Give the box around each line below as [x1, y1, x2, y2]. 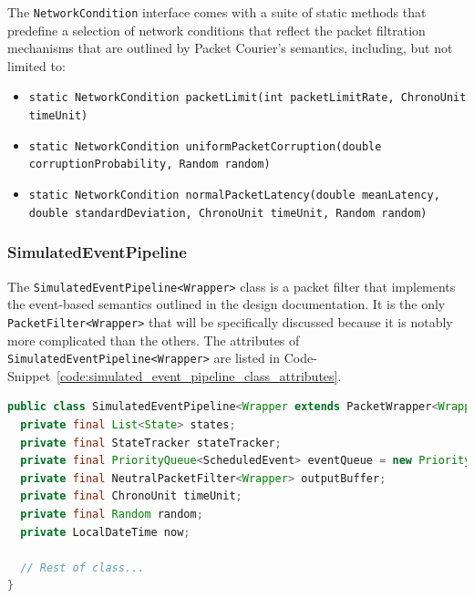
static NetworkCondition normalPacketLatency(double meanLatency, [28, 189, 440, 202]
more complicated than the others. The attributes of [7, 330, 300, 349]
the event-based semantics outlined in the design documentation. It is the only [7, 294, 446, 314]
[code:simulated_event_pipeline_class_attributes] [57, 366, 338, 385]
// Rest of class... [20, 561, 145, 574]
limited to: [7, 56, 66, 75]
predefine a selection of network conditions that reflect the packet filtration [7, 20, 426, 39]
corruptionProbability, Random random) [28, 158, 271, 171]
